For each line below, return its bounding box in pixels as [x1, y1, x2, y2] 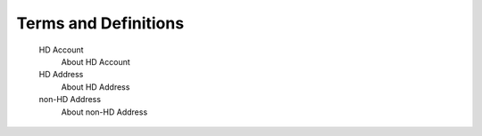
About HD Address [61, 81, 130, 92]
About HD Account [61, 56, 131, 67]
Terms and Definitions [16, 13, 185, 33]
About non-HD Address [61, 107, 148, 117]
